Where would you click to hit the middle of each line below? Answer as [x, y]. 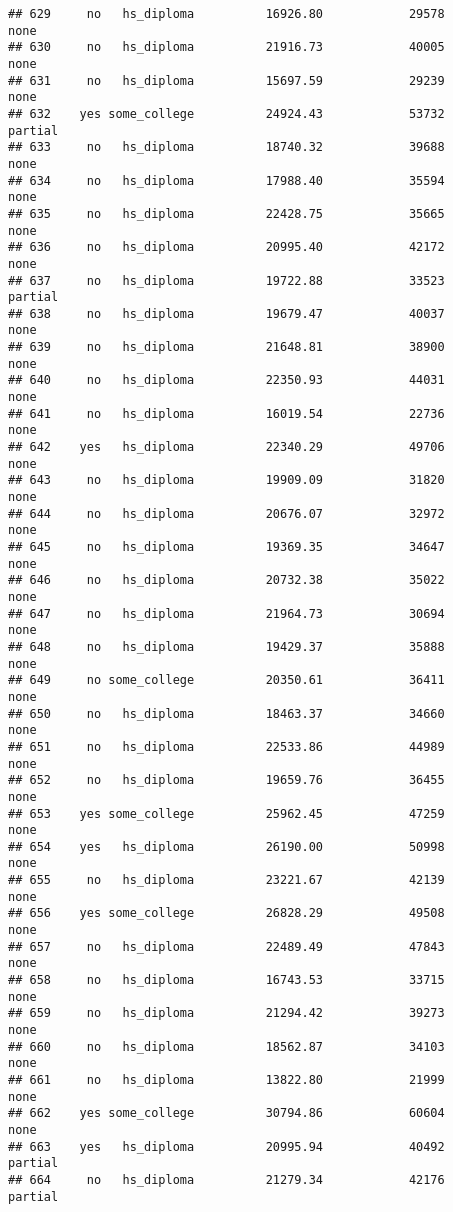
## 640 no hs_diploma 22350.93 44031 [226, 380]
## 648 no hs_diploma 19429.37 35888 [226, 646]
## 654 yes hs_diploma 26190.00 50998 [226, 846]
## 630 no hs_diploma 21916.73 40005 [226, 47]
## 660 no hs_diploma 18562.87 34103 [226, 1046]
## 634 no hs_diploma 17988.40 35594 [226, 180]
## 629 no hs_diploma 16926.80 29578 [226, 14]
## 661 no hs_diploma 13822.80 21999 [226, 1080]
